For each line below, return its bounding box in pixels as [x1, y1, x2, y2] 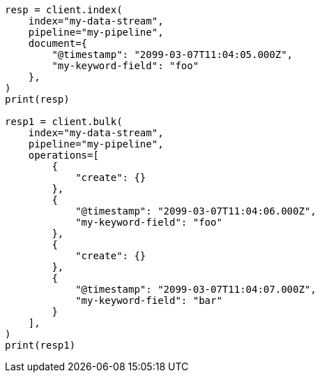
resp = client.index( [5, 4, 123, 15]
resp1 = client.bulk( [5, 116, 123, 127]
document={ [28, 38, 88, 49]
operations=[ [28, 150, 99, 161]
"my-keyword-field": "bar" [75, 295, 222, 306]
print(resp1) [5, 340, 76, 351]
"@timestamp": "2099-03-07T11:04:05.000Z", [52, 49, 294, 60]
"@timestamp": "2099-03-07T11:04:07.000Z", [75, 284, 317, 295]
